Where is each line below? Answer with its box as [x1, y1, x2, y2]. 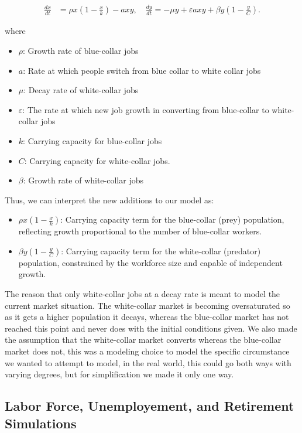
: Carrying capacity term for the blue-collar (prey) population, [60, 213, 284, 226]
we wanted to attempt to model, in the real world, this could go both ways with [5, 356, 291, 369]
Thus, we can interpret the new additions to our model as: [5, 193, 214, 206]
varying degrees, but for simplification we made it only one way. [5, 368, 234, 380]
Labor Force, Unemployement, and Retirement [5, 397, 294, 415]
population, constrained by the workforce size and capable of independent [18, 256, 283, 268]
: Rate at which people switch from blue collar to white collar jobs [23, 64, 261, 76]
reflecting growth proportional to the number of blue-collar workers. [18, 225, 262, 237]
